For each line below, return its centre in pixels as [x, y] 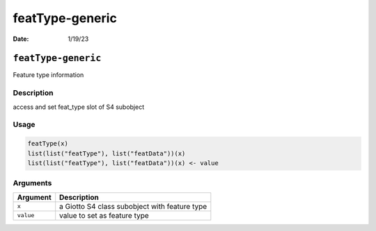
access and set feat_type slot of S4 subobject [79, 107]
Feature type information [48, 75]
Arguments [32, 183]
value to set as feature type [104, 215]
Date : [21, 39]
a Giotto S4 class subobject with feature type [133, 206]
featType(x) [48, 144]
